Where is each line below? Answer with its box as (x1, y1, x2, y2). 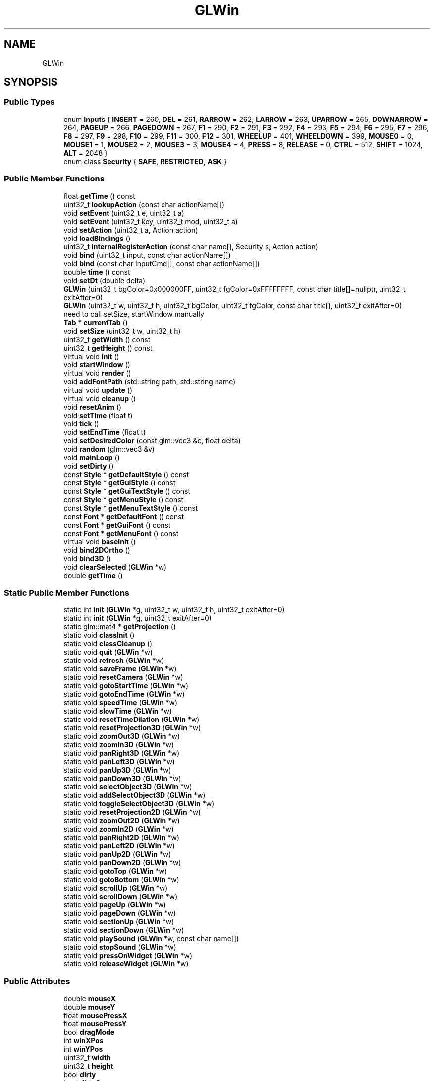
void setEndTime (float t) (63, 427, 146, 436)
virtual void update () (63, 385, 133, 394)
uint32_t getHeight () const (63, 343, 153, 352)
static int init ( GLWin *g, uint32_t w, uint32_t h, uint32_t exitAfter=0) (63, 605, 285, 614)
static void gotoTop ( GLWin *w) (63, 867, 167, 876)
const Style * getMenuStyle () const (63, 495, 184, 504)
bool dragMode (63, 1028, 115, 1037)
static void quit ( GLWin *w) (63, 648, 153, 657)
